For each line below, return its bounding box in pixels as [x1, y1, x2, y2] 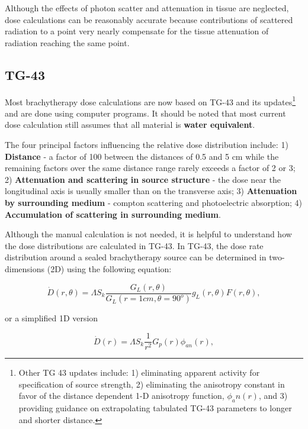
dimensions [5, 262, 45, 275]
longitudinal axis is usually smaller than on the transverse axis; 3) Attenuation [5, 185, 297, 197]
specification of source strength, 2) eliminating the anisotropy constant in [18, 378, 285, 390]
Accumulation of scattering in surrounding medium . [5, 208, 221, 220]
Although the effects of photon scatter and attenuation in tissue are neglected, [5, 2, 289, 14]
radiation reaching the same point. [5, 36, 130, 49]
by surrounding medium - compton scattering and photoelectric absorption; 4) [5, 196, 302, 208]
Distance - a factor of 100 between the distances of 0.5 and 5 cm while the [5, 150, 279, 162]
